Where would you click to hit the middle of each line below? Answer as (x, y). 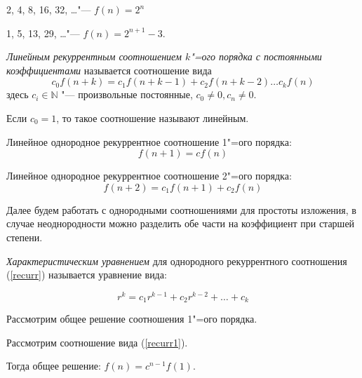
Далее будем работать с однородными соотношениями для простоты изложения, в (181, 209)
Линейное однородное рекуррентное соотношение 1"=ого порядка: (149, 141)
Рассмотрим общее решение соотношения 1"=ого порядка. (132, 319)
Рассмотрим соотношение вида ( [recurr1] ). (97, 342)
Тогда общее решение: (54, 366)
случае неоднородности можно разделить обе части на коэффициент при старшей (181, 223)
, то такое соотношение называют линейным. (153, 117)
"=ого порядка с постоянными (256, 56)
